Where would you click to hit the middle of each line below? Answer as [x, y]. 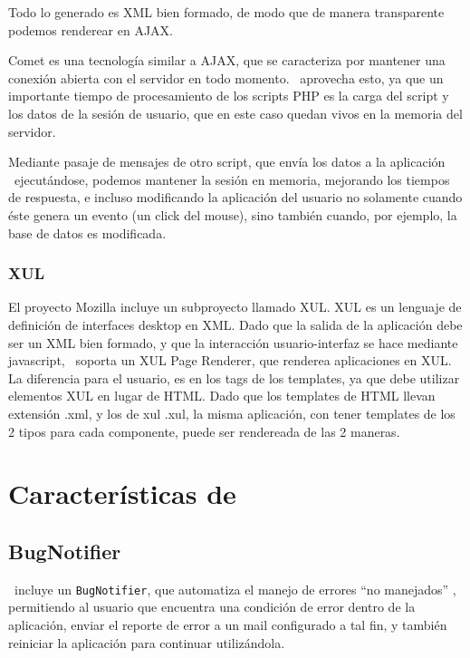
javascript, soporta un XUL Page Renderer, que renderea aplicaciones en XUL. [230, 360]
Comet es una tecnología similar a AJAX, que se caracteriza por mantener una [227, 60]
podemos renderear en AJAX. [91, 29]
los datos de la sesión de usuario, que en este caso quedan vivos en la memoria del [235, 113]
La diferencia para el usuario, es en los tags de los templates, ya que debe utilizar [234, 377]
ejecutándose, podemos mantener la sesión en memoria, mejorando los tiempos [232, 179]
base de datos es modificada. [87, 232]
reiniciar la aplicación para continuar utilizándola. [147, 642]
